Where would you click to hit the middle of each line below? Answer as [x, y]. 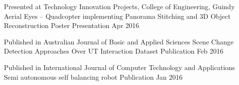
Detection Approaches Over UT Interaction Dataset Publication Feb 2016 [114, 51]
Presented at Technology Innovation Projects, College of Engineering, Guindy [119, 6]
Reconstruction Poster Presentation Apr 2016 [72, 25]
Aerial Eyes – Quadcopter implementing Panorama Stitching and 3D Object [117, 16]
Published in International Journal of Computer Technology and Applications [119, 67]
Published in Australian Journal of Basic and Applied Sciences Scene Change [119, 41]
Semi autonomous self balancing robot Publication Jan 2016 [93, 77]
